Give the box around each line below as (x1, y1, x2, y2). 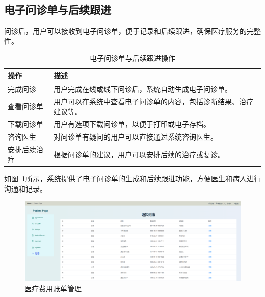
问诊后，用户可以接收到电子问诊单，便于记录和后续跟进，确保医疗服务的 (4, 25, 247, 36)
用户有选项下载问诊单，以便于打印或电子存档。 (54, 119, 210, 129)
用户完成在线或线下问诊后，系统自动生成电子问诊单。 (54, 83, 232, 94)
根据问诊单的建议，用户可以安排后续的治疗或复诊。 (54, 149, 225, 159)
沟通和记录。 (4, 183, 47, 194)
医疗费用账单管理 (24, 283, 82, 293)
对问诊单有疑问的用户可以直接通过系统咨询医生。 (54, 131, 218, 142)
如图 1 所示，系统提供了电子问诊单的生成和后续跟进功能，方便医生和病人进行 (4, 173, 261, 184)
